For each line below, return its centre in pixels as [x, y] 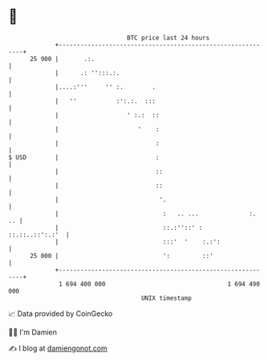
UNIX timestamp [166, 298]
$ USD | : [84, 157]
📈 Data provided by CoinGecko [61, 314]
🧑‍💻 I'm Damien [33, 332]
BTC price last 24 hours [169, 38]
